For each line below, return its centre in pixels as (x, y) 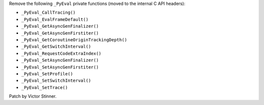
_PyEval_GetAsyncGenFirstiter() (60, 33)
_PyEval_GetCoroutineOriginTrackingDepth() (74, 40)
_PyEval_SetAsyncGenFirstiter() (60, 67)
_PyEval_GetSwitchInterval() (56, 47)
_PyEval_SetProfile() (47, 74)
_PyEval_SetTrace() (44, 87)
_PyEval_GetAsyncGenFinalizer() (60, 26)
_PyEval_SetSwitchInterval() (56, 81)
